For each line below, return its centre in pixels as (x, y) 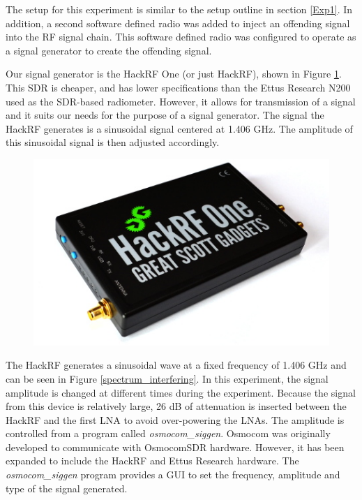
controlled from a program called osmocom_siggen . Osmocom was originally (168, 433)
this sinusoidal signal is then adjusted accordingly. (113, 142)
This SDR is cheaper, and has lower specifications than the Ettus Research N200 (178, 87)
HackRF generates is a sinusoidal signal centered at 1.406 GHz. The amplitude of (179, 128)
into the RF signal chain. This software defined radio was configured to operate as (181, 37)
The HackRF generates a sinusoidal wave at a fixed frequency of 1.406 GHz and (176, 365)
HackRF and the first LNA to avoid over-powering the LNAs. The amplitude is (175, 419)
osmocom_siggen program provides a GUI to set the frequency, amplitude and (173, 475)
